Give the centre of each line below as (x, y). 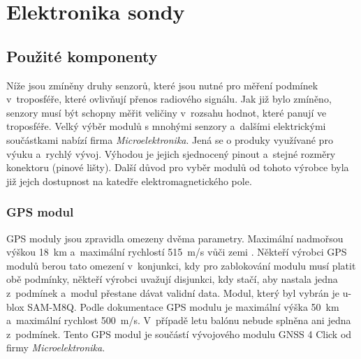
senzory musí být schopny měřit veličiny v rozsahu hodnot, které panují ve (167, 112)
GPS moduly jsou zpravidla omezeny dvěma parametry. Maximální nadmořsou (175, 238)
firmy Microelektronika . (56, 347)
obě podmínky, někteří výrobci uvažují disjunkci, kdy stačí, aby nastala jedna (172, 279)
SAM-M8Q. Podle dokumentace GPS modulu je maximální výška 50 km (183, 306)
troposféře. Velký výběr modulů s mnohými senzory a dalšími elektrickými (166, 126)
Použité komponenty (82, 56)
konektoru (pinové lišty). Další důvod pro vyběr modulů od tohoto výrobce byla (178, 167)
